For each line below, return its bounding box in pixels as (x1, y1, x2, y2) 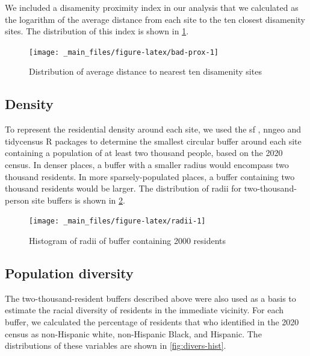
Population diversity (5, 264, 134, 283)
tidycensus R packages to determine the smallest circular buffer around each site (5, 134, 302, 147)
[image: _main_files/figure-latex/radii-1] (29, 217, 206, 226)
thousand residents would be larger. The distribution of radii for (5, 182, 241, 195)
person (5, 193, 29, 206)
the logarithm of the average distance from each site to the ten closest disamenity (5, 13, 305, 25)
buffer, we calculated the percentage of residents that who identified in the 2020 (5, 316, 299, 328)
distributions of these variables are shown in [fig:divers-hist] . (5, 339, 226, 352)
